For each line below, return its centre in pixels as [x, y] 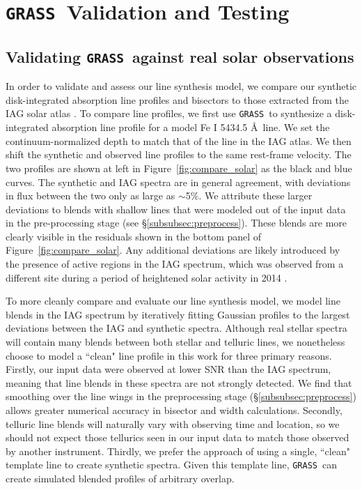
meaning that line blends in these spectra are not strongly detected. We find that [179, 382]
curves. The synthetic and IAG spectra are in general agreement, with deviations [178, 182]
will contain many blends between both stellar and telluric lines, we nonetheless [175, 342]
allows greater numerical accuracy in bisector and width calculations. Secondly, [174, 410]
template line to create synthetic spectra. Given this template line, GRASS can [171, 465]
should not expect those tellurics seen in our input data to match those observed [178, 437]
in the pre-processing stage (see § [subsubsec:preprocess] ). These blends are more [176, 223]
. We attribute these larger [255, 196]
